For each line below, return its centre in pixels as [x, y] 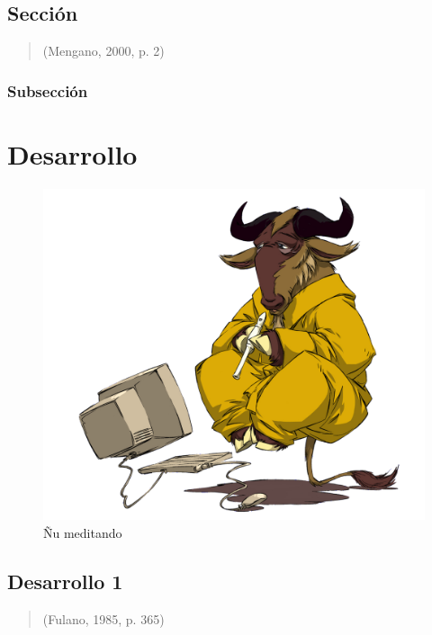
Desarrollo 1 [65, 581]
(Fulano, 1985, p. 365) [103, 618]
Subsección [48, 90]
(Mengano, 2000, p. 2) [103, 51]
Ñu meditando [83, 532]
